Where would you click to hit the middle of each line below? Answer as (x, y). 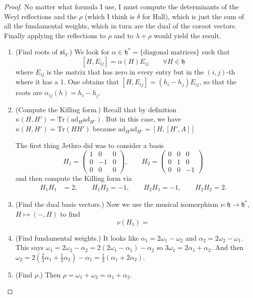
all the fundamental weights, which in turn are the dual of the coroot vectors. (120, 26)
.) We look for (88, 52)
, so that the (218, 82)
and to (124, 35)
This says (29, 247)
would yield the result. (187, 35)
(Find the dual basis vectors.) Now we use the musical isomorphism (117, 204)
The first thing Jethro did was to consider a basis (89, 145)
